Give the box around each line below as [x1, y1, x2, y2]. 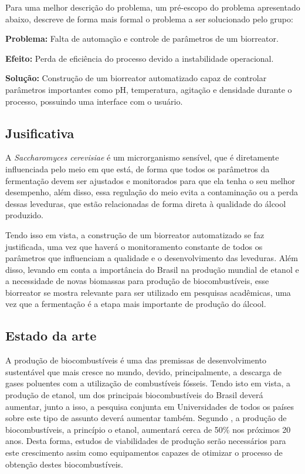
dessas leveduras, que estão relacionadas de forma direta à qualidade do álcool [5, 197, 286, 209]
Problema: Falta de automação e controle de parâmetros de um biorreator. [5, 32, 279, 45]
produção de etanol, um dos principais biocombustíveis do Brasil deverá [5, 389, 263, 401]
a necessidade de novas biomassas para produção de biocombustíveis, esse [5, 275, 269, 287]
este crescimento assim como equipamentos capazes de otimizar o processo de [5, 446, 283, 459]
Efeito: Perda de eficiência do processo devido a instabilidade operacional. [5, 52, 274, 64]
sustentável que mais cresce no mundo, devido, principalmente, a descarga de [5, 365, 282, 378]
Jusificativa [5, 123, 74, 142]
